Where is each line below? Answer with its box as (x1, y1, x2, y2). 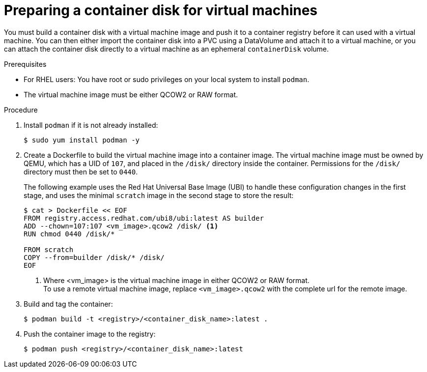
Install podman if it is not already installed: (24, 120, 158, 129)
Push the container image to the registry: (24, 329, 156, 338)
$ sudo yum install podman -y (24, 136, 140, 144)
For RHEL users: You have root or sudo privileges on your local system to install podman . (24, 75, 310, 84)
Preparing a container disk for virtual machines (4, 2, 318, 19)
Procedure (4, 105, 38, 114)
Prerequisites (4, 59, 47, 68)
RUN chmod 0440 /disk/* (24, 229, 115, 238)
